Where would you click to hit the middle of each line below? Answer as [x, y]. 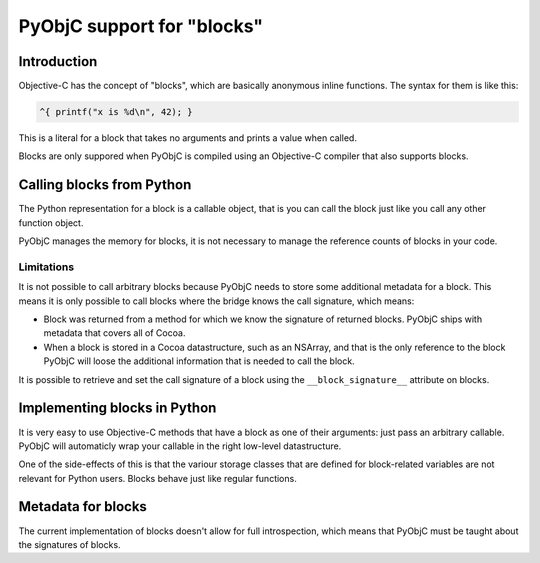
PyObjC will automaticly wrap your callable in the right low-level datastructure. [180, 446]
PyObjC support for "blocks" [141, 26]
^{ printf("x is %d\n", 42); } [116, 112]
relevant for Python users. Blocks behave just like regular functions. [157, 478]
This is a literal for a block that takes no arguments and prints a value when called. [187, 138]
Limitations [46, 267]
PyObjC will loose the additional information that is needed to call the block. [199, 361]
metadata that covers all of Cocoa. [114, 333]
